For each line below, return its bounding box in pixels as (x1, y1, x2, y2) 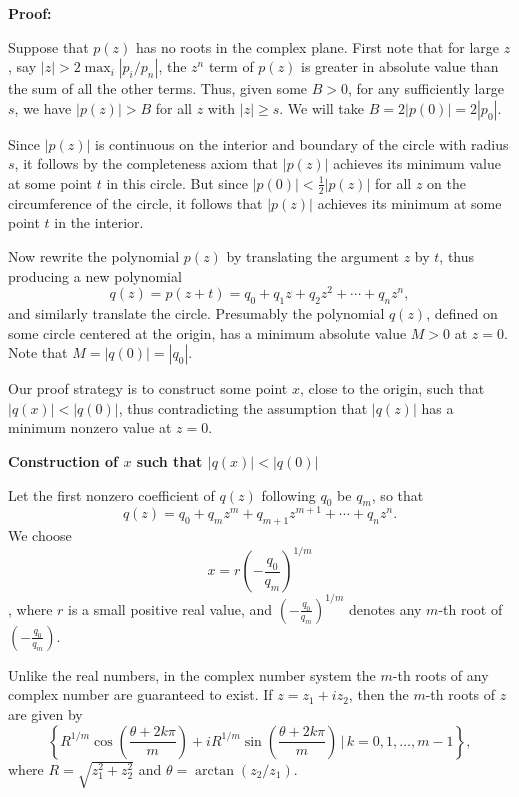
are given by (8, 704, 83, 725)
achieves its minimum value (333, 153, 501, 174)
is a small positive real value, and (68, 598, 273, 619)
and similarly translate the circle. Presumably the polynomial (8, 303, 385, 324)
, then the (348, 684, 409, 705)
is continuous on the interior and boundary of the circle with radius (95, 133, 509, 154)
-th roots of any (392, 664, 489, 685)
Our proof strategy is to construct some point (8, 378, 288, 399)
